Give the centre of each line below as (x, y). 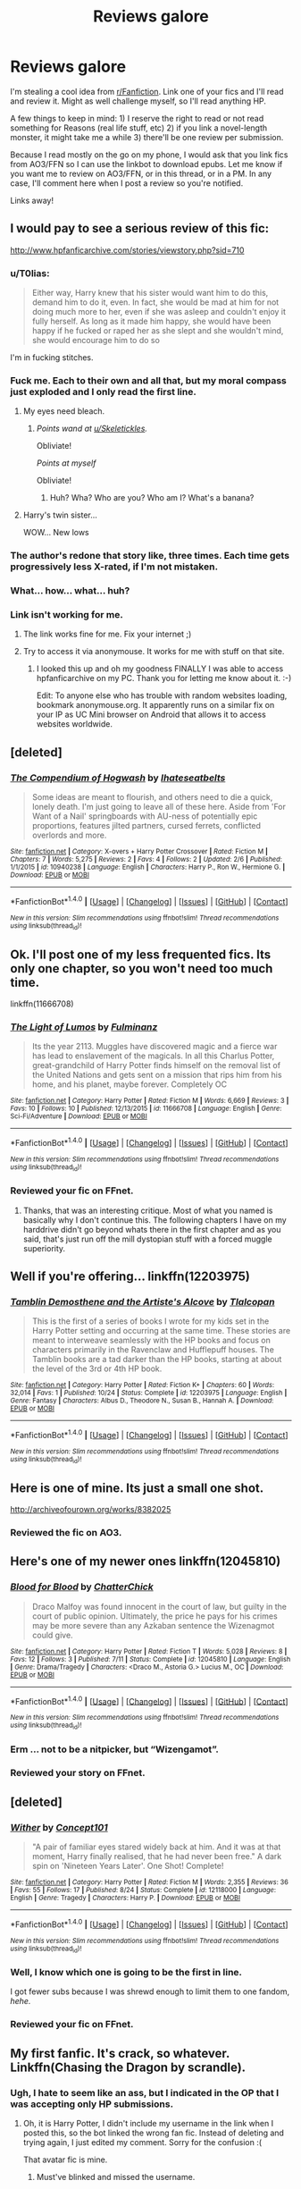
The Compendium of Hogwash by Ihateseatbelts (118, 778)
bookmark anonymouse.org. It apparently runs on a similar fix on (155, 705)
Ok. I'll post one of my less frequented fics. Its (141, 954)
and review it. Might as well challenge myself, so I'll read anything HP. (138, 101)
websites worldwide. (74, 724)
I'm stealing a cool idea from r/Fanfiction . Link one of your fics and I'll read (147, 91)
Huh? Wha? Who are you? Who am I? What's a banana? (152, 498)
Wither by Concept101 (59, 1827)
